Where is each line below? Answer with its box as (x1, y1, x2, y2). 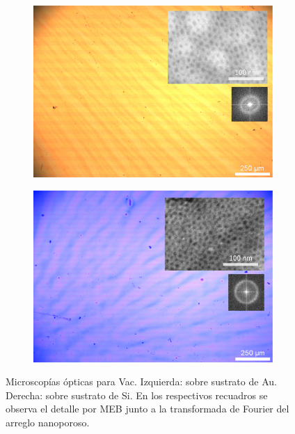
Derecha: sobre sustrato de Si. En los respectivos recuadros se (6, 387, 268, 402)
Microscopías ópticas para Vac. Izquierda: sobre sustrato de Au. (6, 374, 277, 389)
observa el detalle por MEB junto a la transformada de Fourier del (6, 401, 289, 416)
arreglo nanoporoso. (6, 415, 90, 430)
